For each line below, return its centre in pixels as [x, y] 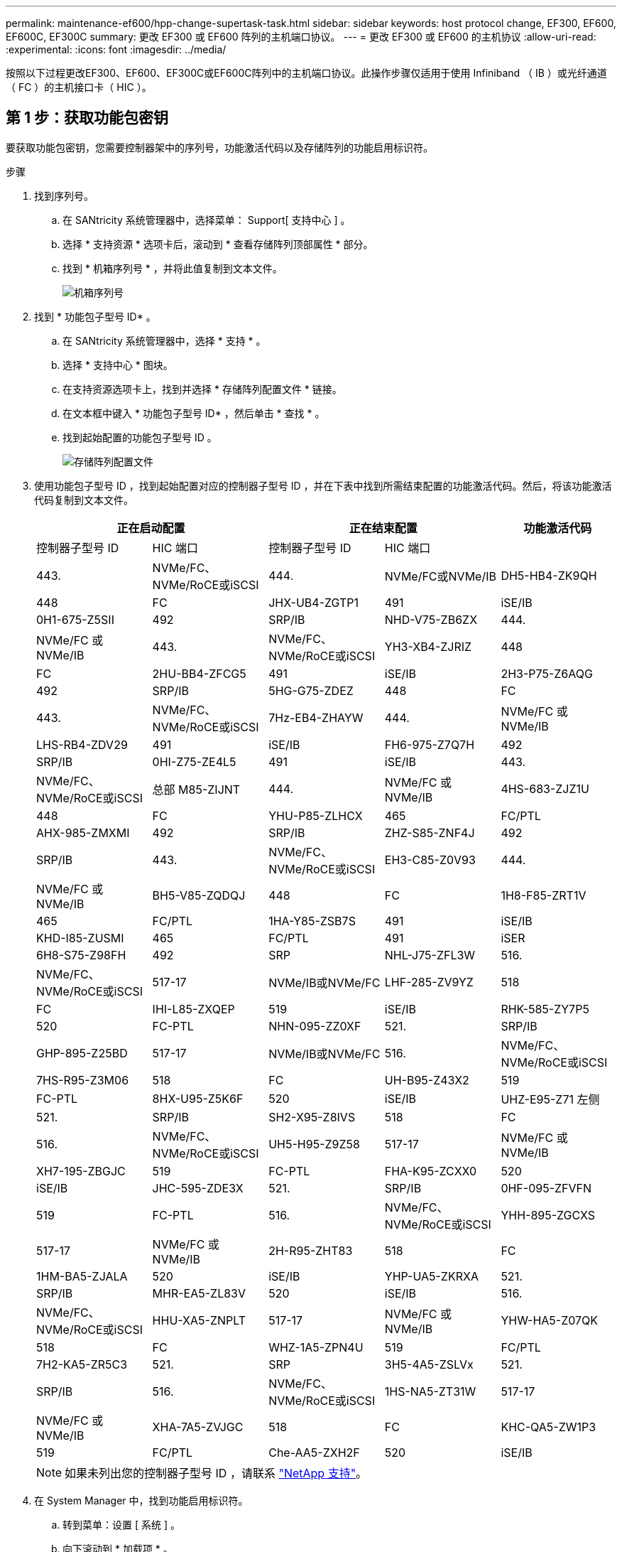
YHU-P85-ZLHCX [316, 815]
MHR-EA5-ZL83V [199, 1293]
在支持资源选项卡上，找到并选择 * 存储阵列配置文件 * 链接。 [202, 389]
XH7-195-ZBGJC [81, 1171]
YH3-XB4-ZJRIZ [428, 646]
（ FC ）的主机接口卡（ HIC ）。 [79, 87]
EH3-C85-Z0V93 [430, 859]
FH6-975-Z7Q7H [430, 744]
